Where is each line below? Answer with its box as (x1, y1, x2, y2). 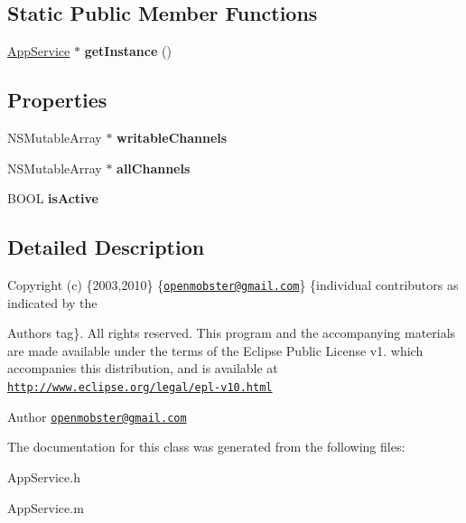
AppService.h (7, 467, 80, 486)
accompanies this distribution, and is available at (7, 359, 278, 378)
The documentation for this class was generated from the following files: (7, 437, 405, 456)
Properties (7, 86, 107, 114)
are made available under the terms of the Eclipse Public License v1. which (7, 341, 424, 360)
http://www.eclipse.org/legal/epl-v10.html (7, 381, 273, 395)
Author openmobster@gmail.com (7, 406, 187, 425)
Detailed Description (7, 233, 205, 261)
